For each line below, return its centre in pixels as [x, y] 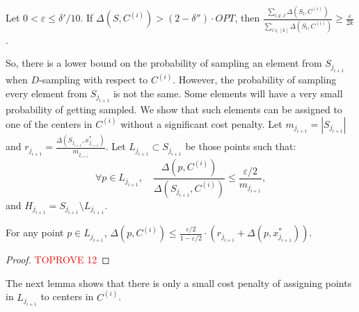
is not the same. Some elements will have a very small [228, 93]
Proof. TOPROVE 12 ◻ [58, 260]
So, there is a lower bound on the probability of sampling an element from [164, 63]
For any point [35, 232]
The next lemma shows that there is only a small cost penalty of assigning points [179, 282]
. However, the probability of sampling [255, 80]
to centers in [67, 296]
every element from [47, 93]
